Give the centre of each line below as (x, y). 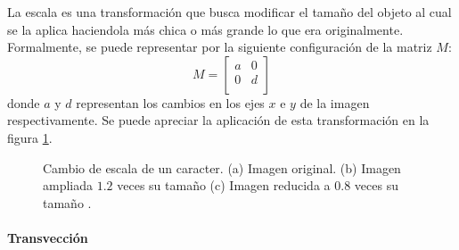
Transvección (48, 237)
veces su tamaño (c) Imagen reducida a (224, 185)
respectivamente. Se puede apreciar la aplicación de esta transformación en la (218, 120)
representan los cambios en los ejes (170, 102)
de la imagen (335, 102)
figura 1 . (30, 137)
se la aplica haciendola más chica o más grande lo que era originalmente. (205, 29)
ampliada (68, 185)
